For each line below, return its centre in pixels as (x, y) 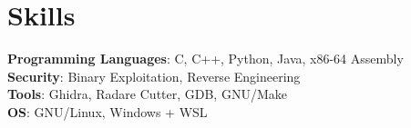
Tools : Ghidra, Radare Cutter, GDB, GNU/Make (147, 94)
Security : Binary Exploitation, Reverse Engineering (154, 76)
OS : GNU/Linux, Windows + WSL (108, 111)
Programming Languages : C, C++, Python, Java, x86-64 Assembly (205, 59)
